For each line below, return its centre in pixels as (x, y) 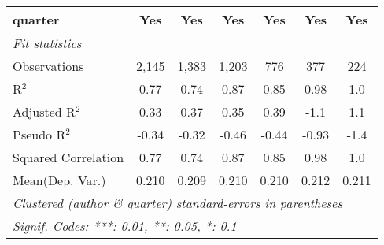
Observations (48, 66)
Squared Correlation (68, 157)
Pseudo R (39, 134)
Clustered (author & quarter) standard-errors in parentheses (177, 203)
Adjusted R (44, 111)
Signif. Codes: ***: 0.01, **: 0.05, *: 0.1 (125, 226)
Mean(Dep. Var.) (59, 180)
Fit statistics (47, 43)
